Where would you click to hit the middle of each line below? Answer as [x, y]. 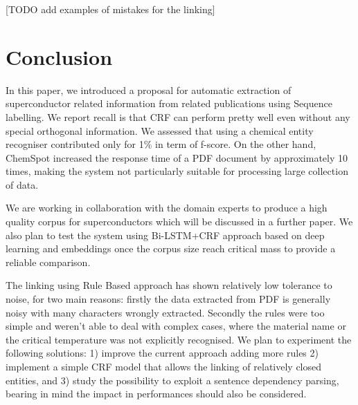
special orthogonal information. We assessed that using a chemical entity [160, 130]
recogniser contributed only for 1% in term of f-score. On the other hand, [161, 144]
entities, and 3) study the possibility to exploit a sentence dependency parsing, [172, 380]
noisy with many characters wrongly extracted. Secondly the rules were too [165, 312]
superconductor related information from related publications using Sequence [169, 103]
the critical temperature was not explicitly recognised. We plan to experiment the [179, 339]
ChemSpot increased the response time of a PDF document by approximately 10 [177, 157]
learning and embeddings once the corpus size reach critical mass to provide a [171, 248]
